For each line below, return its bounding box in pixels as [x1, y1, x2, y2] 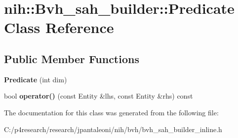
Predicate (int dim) [4, 74, 67, 84]
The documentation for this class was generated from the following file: [4, 107, 219, 117]
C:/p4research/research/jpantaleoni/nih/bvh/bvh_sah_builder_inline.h [4, 124, 222, 134]
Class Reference [4, 17, 114, 37]
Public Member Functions [4, 51, 139, 66]
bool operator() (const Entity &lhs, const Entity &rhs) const [4, 91, 193, 101]
